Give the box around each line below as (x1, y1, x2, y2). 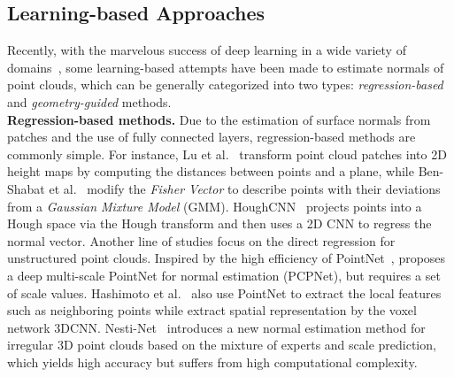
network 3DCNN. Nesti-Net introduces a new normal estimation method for (7, 318, 426, 336)
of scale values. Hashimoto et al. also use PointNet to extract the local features (7, 283, 442, 302)
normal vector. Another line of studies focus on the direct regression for (7, 231, 396, 250)
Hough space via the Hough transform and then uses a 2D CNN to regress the (7, 214, 432, 233)
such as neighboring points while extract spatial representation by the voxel (7, 301, 417, 319)
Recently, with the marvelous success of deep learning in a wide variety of (7, 41, 406, 59)
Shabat (7, 179, 45, 197)
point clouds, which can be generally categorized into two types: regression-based (7, 75, 443, 94)
